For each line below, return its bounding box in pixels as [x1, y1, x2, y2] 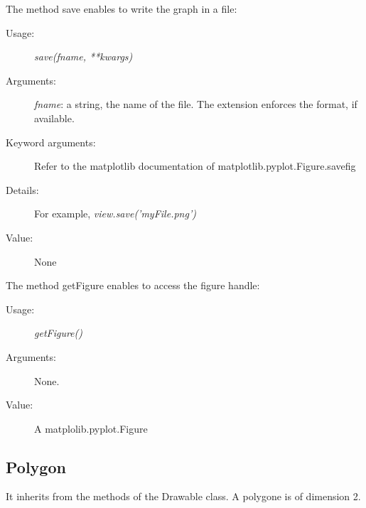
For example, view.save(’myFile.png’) [34, 206, 196, 221]
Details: [6, 182, 39, 197]
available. [34, 110, 75, 125]
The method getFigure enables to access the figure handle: [6, 278, 260, 293]
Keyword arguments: [6, 134, 96, 149]
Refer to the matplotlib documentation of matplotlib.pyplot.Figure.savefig [34, 158, 356, 173]
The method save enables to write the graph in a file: [6, 1, 237, 16]
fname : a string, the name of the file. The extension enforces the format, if [34, 97, 357, 112]
